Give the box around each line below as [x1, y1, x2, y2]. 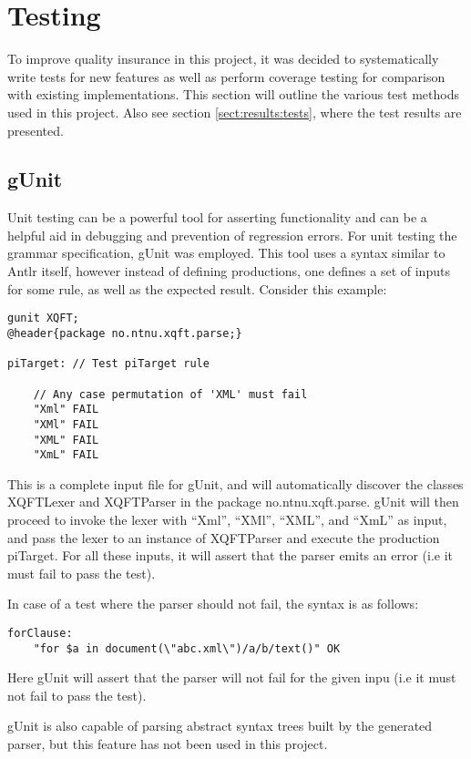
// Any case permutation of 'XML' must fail [33, 387, 308, 401]
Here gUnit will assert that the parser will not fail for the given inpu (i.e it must [7, 668, 456, 687]
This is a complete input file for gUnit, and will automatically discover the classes [7, 474, 464, 493]
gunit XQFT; [7, 312, 79, 325]
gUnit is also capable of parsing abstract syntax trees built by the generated [7, 716, 433, 735]
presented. [7, 120, 64, 139]
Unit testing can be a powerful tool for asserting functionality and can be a [7, 208, 427, 227]
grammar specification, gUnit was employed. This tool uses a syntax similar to [7, 243, 445, 262]
